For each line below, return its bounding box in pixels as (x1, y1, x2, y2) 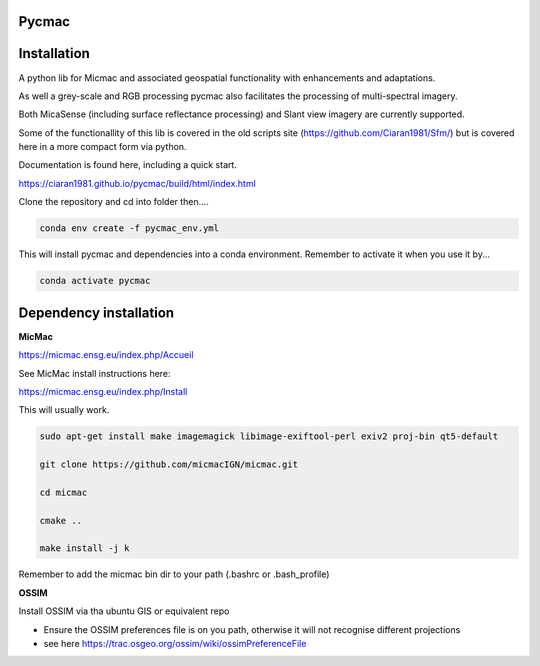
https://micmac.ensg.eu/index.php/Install (18, 385, 188, 397)
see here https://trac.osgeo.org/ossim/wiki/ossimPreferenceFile (43, 637, 307, 649)
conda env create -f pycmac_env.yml (39, 223, 220, 234)
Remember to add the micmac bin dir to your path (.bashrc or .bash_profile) (18, 568, 330, 580)
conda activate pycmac (39, 275, 151, 287)
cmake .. (39, 515, 83, 526)
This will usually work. (18, 404, 110, 416)
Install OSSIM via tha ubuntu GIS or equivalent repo (18, 605, 230, 617)
